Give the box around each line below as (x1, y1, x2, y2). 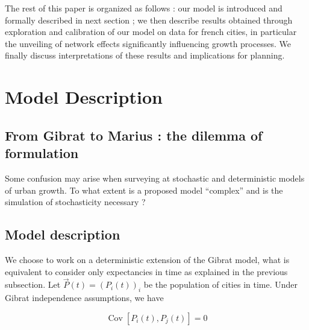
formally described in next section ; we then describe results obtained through (5, 13, 293, 26)
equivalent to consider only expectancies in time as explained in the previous (5, 265, 288, 278)
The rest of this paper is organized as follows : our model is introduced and (5, 2, 282, 14)
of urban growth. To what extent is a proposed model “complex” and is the (5, 183, 283, 196)
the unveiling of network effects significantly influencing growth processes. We (5, 37, 291, 49)
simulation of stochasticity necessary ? (5, 195, 146, 208)
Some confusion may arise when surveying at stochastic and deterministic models (5, 171, 305, 184)
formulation (5, 144, 79, 162)
